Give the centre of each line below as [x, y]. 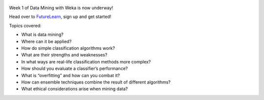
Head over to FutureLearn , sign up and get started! [60, 17]
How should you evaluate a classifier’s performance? [75, 68]
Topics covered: [25, 25]
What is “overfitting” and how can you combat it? [70, 75]
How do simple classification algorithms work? [68, 48]
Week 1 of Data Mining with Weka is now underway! [61, 8]
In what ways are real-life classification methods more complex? [86, 62]
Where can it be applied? [46, 41]
